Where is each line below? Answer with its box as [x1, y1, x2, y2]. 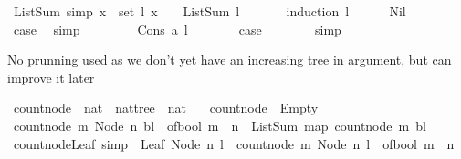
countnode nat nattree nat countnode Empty [13, 98, 319, 117]
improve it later [7, 67, 95, 86]
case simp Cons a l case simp [13, 19, 341, 38]
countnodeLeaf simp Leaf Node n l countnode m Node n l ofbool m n [13, 134, 455, 153]
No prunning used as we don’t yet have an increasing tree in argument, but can [7, 50, 452, 69]
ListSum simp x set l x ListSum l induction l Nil [13, 2, 406, 20]
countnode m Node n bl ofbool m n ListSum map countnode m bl [13, 115, 426, 134]
